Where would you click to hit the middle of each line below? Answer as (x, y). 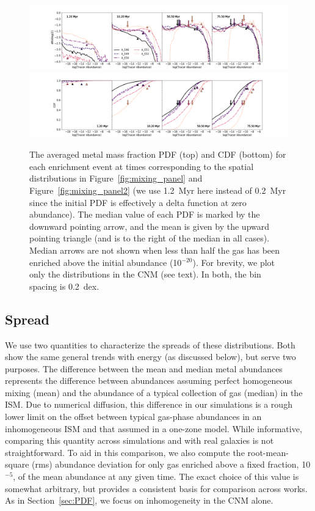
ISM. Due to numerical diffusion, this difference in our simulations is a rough (149, 404)
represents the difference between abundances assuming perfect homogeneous (149, 380)
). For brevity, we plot (234, 262)
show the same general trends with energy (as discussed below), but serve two (150, 357)
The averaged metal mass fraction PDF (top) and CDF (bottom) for (158, 154)
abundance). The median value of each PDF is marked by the (145, 214)
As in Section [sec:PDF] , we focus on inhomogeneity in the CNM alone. (139, 500)
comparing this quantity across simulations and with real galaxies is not (139, 440)
